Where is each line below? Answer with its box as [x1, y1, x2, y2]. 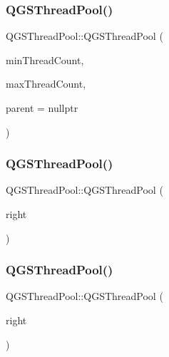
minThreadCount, [6, 52, 84, 67]
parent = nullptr [6, 100, 78, 115]
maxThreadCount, [6, 76, 86, 91]
